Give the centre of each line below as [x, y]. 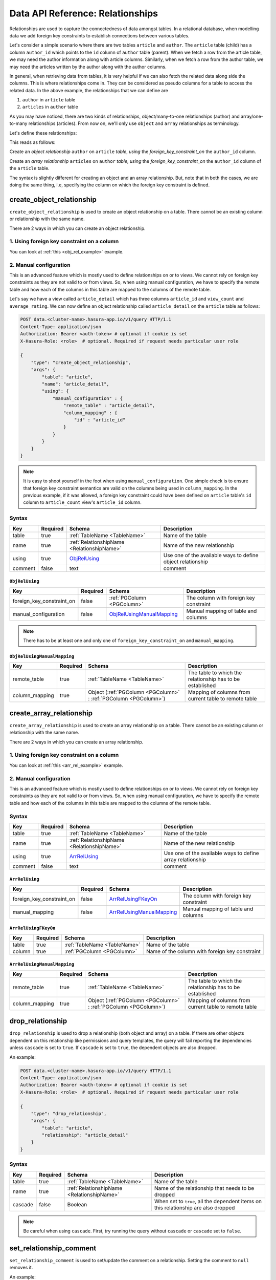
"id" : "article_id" [100, 420]
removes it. [21, 1268]
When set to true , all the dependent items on [208, 1201]
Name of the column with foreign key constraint [203, 951]
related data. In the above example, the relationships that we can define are [89, 90]
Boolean [77, 1204]
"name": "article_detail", [75, 384]
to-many [18, 123]
